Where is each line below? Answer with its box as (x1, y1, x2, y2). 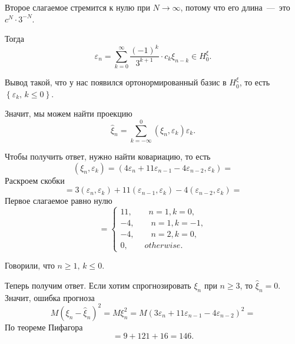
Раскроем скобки (5, 174, 65, 186)
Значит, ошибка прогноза (5, 291, 95, 303)
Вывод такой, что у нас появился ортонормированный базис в (5, 76, 227, 88)
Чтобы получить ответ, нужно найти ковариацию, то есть (5, 150, 211, 162)
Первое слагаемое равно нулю (5, 194, 112, 207)
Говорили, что (5, 259, 55, 272)
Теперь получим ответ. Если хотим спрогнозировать (5, 279, 191, 291)
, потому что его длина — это (180, 1, 290, 13)
